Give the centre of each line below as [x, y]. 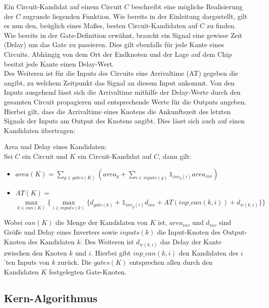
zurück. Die [75, 262]
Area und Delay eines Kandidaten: [55, 146]
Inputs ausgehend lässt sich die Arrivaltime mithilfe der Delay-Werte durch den [122, 92]
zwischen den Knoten [36, 252]
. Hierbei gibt [111, 252]
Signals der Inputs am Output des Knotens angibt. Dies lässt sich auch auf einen [125, 121]
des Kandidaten [51, 241]
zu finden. [222, 26]
